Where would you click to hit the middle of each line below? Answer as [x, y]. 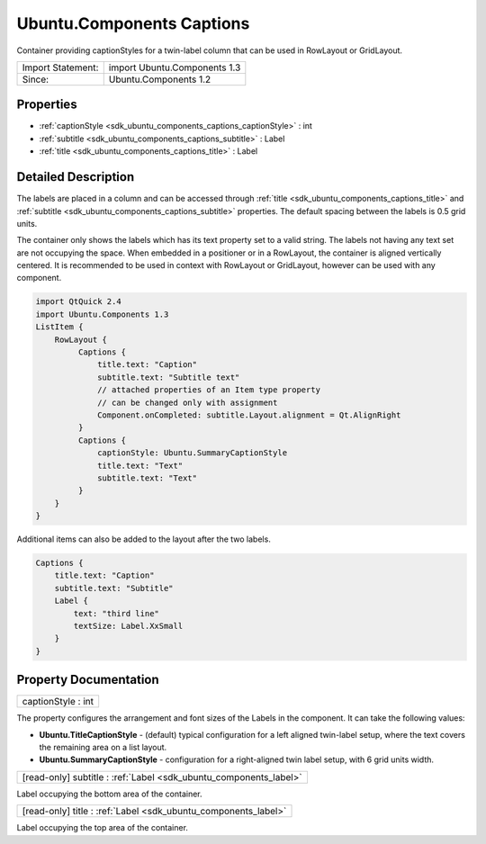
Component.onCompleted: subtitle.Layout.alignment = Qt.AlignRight [249, 415]
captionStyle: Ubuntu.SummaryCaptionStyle [193, 453]
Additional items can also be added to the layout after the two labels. [144, 539]
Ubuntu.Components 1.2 [160, 79]
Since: [36, 79]
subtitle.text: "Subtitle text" [169, 377]
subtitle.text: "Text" [148, 478]
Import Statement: [60, 67]
